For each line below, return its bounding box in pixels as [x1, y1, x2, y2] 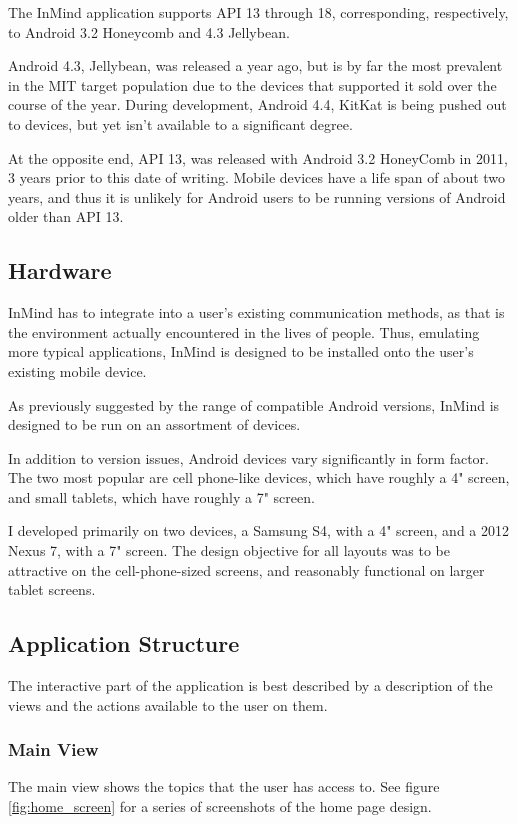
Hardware [8, 255, 112, 286]
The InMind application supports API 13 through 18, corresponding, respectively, [8, 2, 509, 22]
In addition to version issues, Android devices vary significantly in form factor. [8, 447, 489, 468]
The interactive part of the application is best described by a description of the [8, 675, 493, 696]
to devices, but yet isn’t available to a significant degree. [8, 113, 353, 134]
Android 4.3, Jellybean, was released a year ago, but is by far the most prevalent [8, 55, 503, 76]
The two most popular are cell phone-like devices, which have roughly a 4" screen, [8, 467, 510, 488]
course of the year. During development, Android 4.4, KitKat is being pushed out [8, 94, 507, 115]
